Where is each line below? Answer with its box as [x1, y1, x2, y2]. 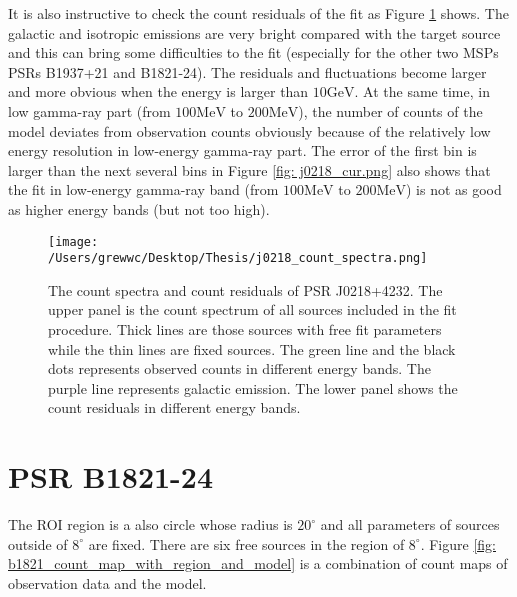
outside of [8, 533, 68, 554]
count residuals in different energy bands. [48, 397, 301, 418]
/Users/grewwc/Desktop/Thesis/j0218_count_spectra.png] [48, 251, 428, 266]
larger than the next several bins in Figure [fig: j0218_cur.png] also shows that [8, 159, 491, 180]
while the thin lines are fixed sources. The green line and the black [48, 338, 456, 359]
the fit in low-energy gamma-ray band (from [8, 179, 279, 200]
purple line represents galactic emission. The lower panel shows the [48, 377, 458, 398]
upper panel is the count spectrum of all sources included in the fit [48, 299, 457, 320]
